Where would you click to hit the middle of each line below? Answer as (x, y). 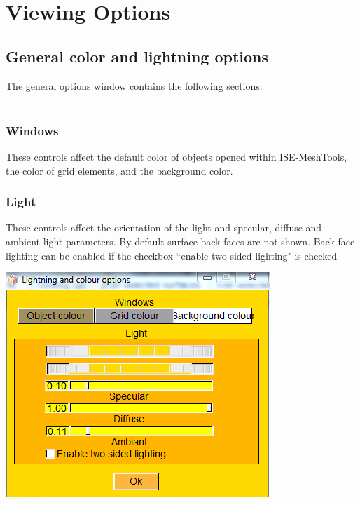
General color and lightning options (137, 56)
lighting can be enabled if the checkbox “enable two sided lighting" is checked (172, 255)
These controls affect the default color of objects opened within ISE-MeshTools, (176, 156)
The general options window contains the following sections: (134, 85)
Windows (32, 130)
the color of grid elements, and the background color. (119, 170)
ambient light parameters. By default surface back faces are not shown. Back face (180, 241)
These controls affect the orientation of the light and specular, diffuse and (164, 228)
